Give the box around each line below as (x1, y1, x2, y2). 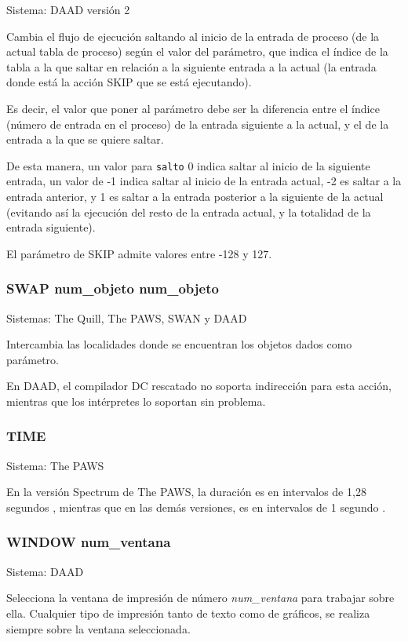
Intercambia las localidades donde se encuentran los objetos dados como (6, 336, 352, 352)
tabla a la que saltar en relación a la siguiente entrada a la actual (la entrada (6, 58, 377, 75)
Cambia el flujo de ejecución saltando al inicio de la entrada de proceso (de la (6, 27, 380, 44)
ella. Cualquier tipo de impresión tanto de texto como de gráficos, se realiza (6, 604, 370, 621)
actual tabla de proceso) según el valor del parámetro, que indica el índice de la (6, 43, 388, 60)
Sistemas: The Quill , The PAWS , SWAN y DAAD (6, 309, 247, 326)
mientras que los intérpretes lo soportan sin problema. (6, 392, 266, 409)
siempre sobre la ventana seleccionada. (6, 620, 191, 637)
